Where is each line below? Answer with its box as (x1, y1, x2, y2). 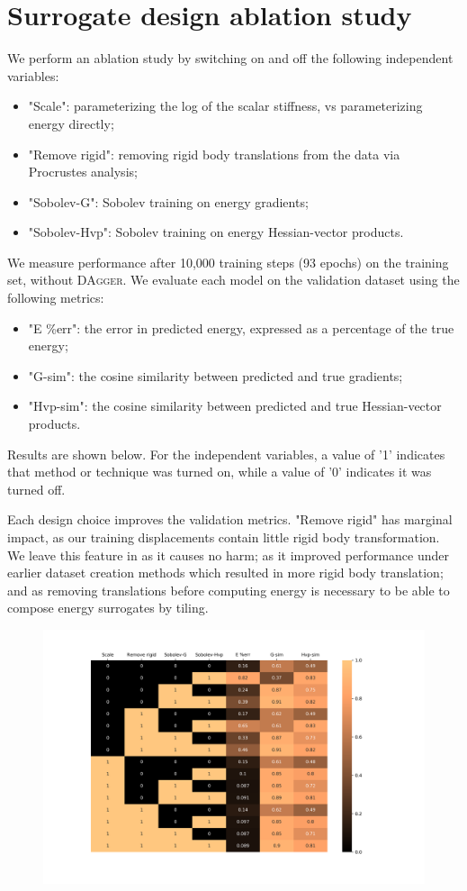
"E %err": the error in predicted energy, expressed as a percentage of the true (28, 318, 454, 337)
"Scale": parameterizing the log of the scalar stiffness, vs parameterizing (28, 96, 423, 115)
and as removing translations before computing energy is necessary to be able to (7, 580, 450, 599)
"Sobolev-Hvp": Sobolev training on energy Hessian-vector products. (28, 223, 404, 241)
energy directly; (28, 114, 114, 132)
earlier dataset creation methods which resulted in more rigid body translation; (7, 563, 444, 582)
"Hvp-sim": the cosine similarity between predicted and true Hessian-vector (28, 396, 442, 415)
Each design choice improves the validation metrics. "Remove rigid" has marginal (7, 510, 453, 529)
